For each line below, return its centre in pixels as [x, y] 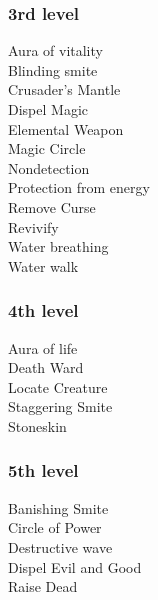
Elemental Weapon [66, 128]
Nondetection [49, 167]
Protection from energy [79, 187]
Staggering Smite [60, 406]
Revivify [33, 226]
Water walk [43, 265]
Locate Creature [58, 386]
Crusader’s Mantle [64, 89]
